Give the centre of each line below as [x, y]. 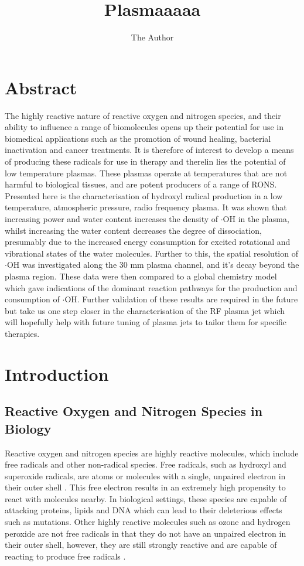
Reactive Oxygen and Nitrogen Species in [134, 411]
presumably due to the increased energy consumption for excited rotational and [148, 242]
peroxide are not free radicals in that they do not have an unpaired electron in [146, 533]
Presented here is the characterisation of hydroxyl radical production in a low [144, 195]
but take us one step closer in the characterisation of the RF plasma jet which [145, 310]
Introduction [57, 374]
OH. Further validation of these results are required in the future [181, 299]
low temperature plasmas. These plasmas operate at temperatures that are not [146, 173]
